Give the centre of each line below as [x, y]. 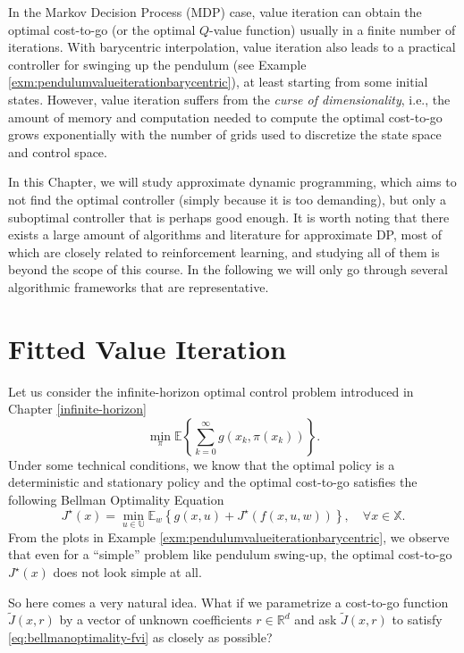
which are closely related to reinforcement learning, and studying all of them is [224, 251]
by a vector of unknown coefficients [156, 620]
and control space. [58, 151]
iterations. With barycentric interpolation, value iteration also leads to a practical [232, 47]
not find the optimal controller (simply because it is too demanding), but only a [227, 199]
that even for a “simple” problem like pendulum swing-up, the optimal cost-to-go [230, 554]
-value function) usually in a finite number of [333, 29]
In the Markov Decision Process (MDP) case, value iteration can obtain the [215, 12]
